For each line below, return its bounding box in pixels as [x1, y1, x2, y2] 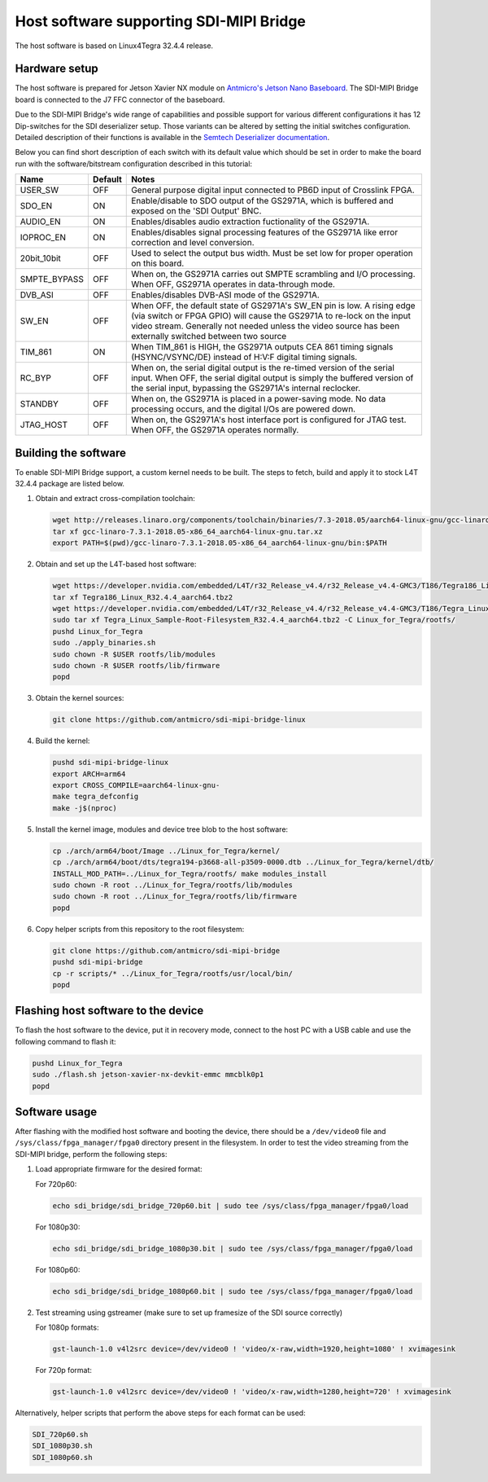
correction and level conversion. [131, 237, 255, 248]
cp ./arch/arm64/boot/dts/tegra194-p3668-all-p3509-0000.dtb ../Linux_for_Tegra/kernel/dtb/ [52, 858, 434, 867]
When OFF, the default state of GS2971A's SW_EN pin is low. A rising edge [131, 300, 416, 311]
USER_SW [20, 184, 59, 196]
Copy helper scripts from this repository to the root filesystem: [35, 924, 245, 934]
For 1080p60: [35, 1264, 81, 1274]
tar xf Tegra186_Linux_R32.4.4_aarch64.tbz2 [52, 592, 233, 602]
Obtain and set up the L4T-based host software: [35, 559, 197, 569]
